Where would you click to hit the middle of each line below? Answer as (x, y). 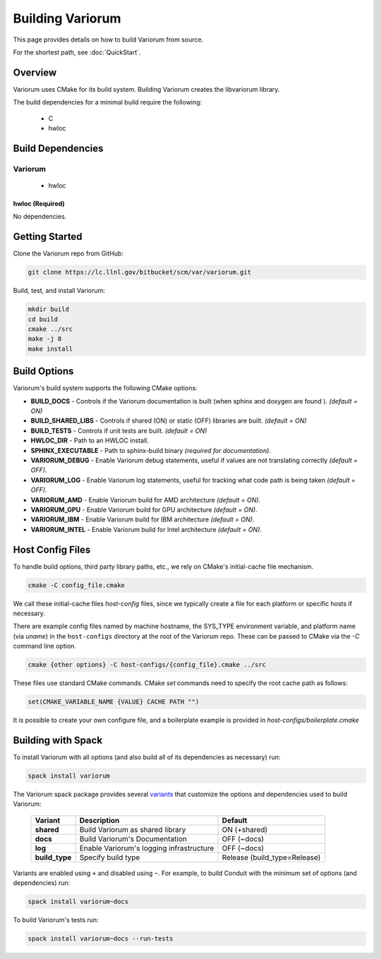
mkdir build (49, 309)
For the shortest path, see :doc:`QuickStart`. (77, 52)
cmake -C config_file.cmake (76, 585)
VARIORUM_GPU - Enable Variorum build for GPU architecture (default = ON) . (144, 509)
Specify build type (110, 857)
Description (99, 820)
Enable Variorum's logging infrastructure (147, 848)
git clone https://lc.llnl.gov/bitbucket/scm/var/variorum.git (140, 272)
